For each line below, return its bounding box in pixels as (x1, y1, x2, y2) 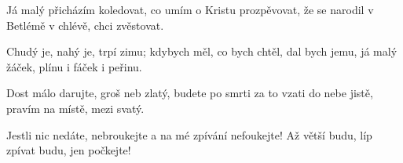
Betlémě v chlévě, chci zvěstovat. (6, 16, 164, 33)
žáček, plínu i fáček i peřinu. (6, 58, 142, 74)
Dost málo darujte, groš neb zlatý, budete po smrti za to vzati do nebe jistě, (6, 85, 373, 101)
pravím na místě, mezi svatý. (6, 100, 145, 116)
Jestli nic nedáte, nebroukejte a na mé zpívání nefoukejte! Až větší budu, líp (6, 126, 372, 143)
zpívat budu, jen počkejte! (6, 142, 131, 158)
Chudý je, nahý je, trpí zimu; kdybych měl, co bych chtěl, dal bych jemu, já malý (6, 43, 398, 60)
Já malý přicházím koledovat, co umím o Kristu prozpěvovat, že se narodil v (6, 2, 374, 17)
